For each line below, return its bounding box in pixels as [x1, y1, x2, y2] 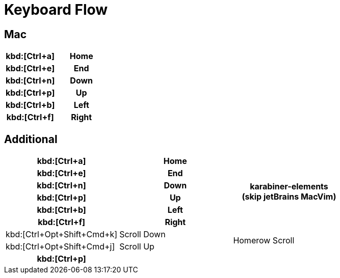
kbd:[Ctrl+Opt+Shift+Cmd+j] [6, 241, 115, 252]
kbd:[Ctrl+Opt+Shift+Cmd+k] [6, 229, 118, 240]
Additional [4, 132, 58, 146]
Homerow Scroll [233, 235, 295, 246]
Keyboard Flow [4, 1, 108, 18]
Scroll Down [119, 229, 166, 240]
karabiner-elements [250, 181, 328, 192]
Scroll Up [119, 241, 154, 252]
